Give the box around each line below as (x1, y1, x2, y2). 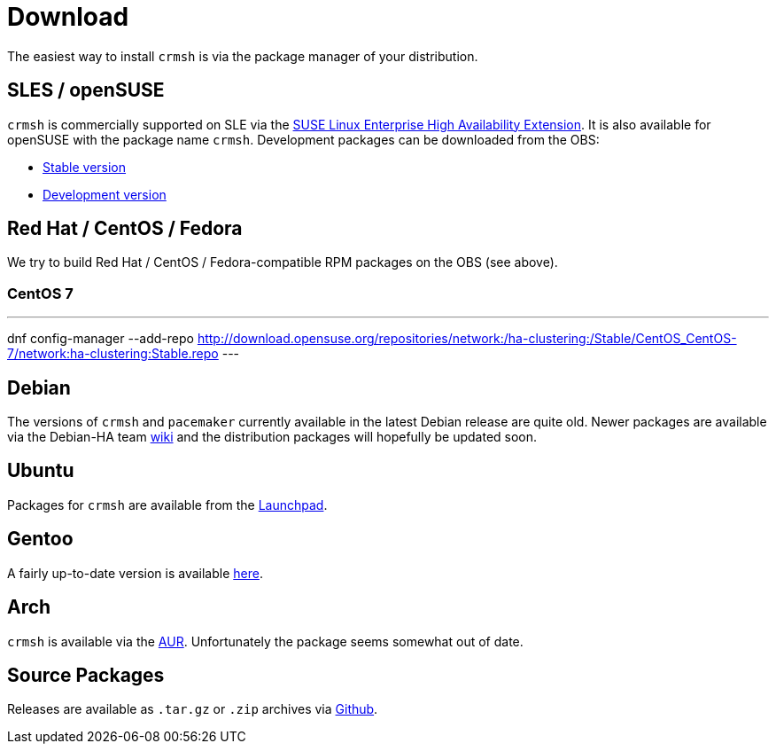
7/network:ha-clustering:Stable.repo (7, 346, 219, 362)
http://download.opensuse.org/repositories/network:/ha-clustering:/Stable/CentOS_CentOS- (197, 331, 737, 347)
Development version (43, 186, 167, 202)
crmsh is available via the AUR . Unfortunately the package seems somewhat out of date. (7, 633, 524, 649)
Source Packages (7, 663, 165, 686)
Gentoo (7, 528, 74, 551)
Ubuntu (7, 459, 74, 482)
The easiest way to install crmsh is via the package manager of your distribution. (7, 48, 478, 64)
